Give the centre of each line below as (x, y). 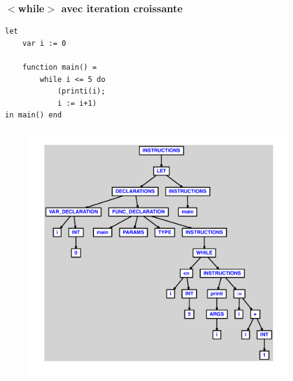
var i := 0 (44, 43)
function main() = (60, 67)
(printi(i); (81, 91)
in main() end (34, 115)
